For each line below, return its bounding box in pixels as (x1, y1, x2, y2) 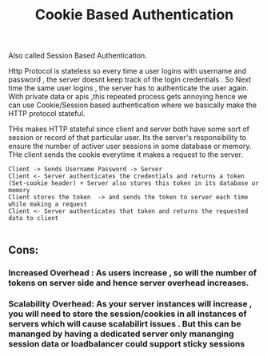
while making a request (8, 200, 88, 209)
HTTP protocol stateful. (8, 109, 86, 118)
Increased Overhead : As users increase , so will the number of (8, 267, 257, 278)
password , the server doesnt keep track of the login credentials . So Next (8, 74, 252, 85)
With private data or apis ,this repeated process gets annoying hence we (8, 92, 248, 102)
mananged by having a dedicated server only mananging (8, 328, 234, 339)
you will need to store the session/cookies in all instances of (8, 308, 247, 319)
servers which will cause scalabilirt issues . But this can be (8, 319, 241, 330)
